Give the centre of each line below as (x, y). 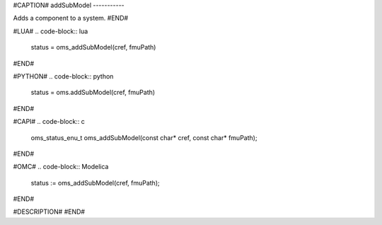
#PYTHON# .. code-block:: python (63, 76)
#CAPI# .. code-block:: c (49, 122)
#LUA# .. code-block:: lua (51, 31)
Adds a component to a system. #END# (71, 18)
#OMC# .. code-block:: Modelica (61, 167)
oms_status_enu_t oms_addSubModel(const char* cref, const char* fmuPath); (144, 137)
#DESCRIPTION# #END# (49, 212)
